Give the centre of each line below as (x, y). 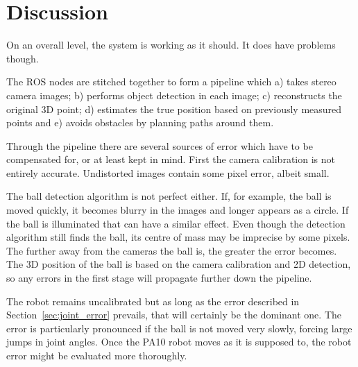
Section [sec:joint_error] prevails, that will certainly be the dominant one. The (174, 315)
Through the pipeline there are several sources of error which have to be (160, 145)
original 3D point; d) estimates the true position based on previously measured (174, 109)
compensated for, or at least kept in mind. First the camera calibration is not (171, 159)
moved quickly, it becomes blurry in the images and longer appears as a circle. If (178, 210)
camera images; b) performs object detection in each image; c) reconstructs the (174, 95)
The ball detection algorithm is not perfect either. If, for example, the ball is (169, 196)
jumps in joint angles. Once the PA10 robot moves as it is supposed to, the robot (179, 342)
